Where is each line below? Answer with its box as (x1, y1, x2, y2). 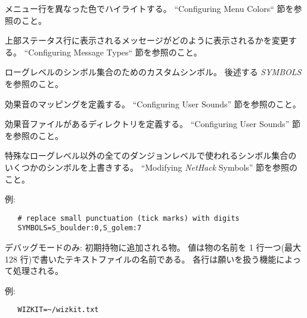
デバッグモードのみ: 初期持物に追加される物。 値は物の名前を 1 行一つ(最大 (5, 241, 301, 254)
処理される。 (13, 264, 63, 277)
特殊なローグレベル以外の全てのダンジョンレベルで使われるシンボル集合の (5, 149, 297, 162)
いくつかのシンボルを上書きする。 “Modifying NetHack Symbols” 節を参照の (5, 160, 298, 173)
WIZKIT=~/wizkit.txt (17, 305, 99, 314)
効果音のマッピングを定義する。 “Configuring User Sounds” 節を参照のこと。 (5, 97, 301, 110)
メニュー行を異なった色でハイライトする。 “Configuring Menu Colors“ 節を (5, 2, 294, 14)
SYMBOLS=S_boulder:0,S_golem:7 (17, 224, 142, 233)
